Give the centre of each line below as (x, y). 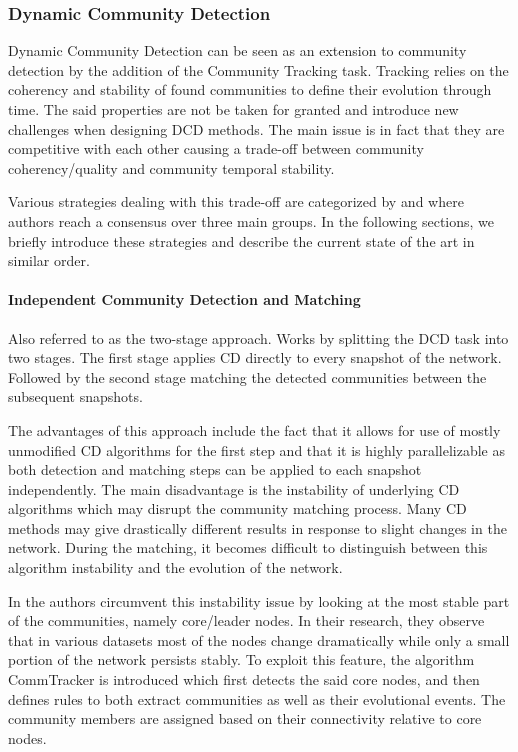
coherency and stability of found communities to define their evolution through (250, 89)
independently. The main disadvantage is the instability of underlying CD (234, 488)
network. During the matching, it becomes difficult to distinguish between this (248, 547)
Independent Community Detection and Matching (184, 299)
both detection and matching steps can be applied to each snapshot (215, 469)
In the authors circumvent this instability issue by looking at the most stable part (259, 600)
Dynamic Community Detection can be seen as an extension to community (237, 50)
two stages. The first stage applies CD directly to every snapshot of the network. (255, 357)
